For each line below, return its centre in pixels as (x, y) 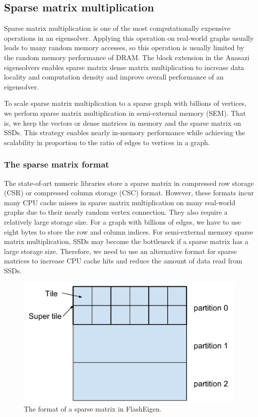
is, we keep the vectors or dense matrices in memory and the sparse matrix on (123, 123)
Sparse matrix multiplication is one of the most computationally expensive (117, 28)
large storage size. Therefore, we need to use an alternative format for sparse (120, 251)
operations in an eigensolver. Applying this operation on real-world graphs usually (129, 38)
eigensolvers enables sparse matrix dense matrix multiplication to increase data (124, 67)
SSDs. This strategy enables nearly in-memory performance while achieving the (125, 132)
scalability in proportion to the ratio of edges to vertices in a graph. (107, 142)
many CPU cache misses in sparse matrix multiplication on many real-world (120, 202)
